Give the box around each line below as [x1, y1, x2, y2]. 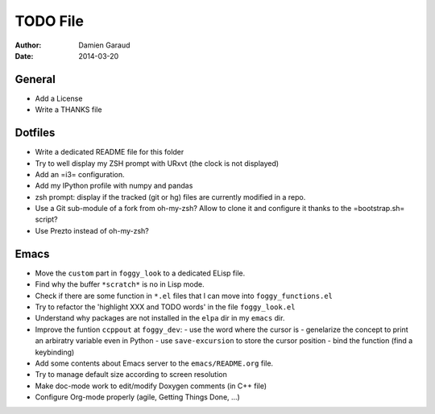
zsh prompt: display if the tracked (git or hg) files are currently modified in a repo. [35, 192, 306, 201]
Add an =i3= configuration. [35, 169, 125, 179]
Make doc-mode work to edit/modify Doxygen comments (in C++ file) [35, 381, 267, 391]
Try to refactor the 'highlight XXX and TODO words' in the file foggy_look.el [35, 302, 296, 312]
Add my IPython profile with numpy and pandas [35, 181, 193, 191]
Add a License [35, 93, 83, 103]
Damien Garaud [78, 40, 130, 50]
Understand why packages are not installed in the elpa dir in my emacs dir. [35, 313, 285, 323]
